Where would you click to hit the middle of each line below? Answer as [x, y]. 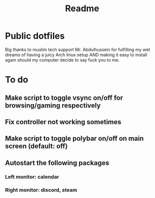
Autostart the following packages [57, 163]
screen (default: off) [36, 146]
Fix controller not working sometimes [63, 122]
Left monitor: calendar [32, 176]
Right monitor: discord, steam [41, 190]
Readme [82, 9]
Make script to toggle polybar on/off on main [75, 139]
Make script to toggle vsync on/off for [64, 98]
